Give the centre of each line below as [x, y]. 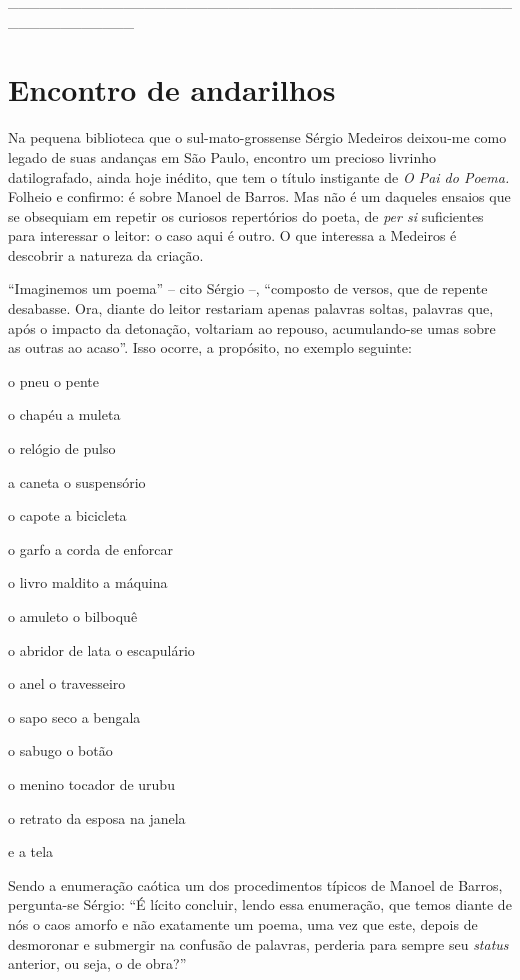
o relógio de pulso [62, 448]
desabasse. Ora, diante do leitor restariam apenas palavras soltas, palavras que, [251, 308]
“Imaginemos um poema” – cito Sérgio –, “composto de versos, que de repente [248, 288]
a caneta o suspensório [77, 481]
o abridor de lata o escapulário [101, 649]
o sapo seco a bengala [74, 716]
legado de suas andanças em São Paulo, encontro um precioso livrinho [222, 156]
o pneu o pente [53, 380]
